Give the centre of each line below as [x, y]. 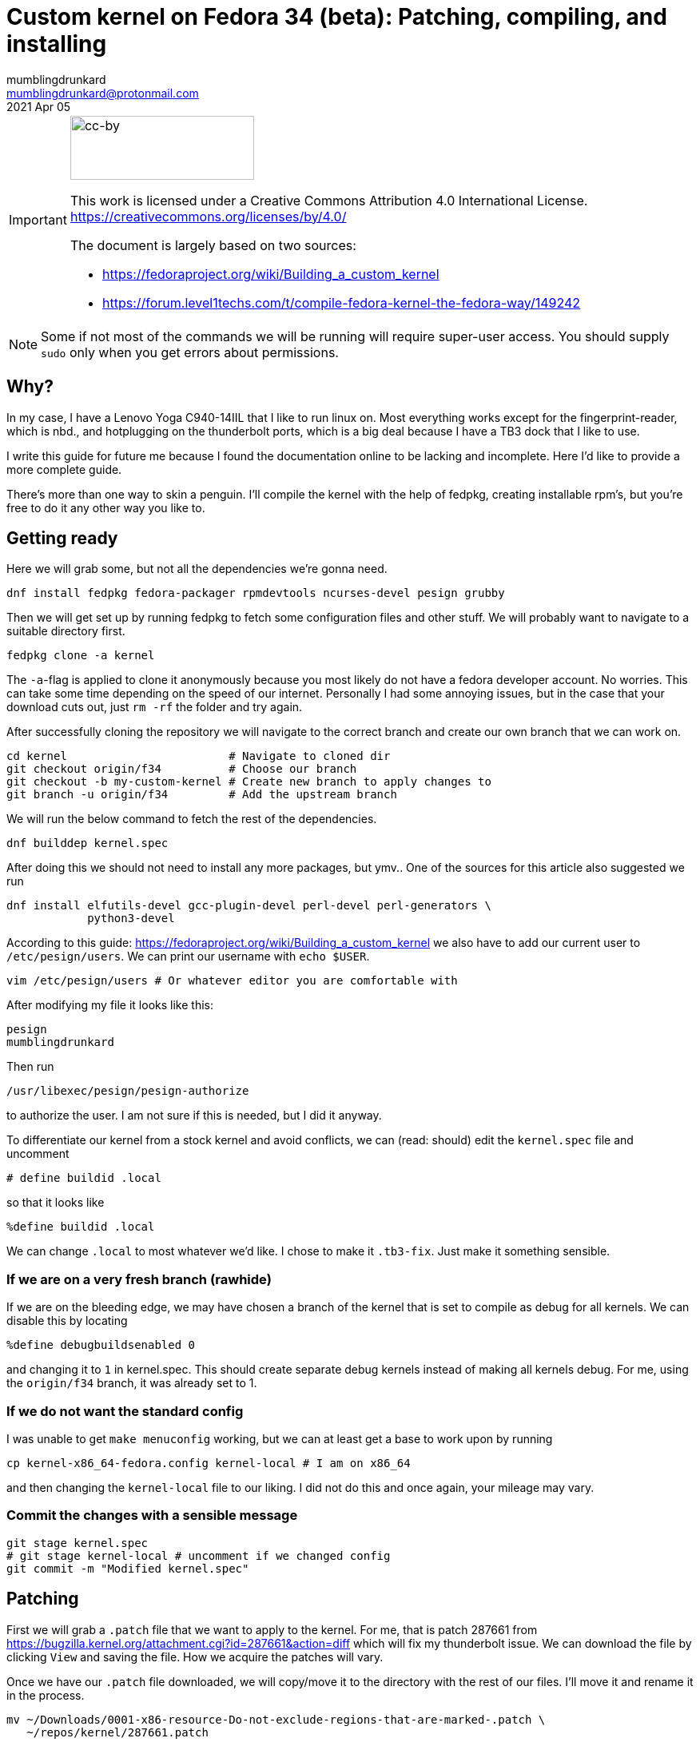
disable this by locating [67, 1321]
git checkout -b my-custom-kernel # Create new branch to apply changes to [249, 782]
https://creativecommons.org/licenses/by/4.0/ [208, 216]
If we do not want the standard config [125, 1411]
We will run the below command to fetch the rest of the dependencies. [192, 819]
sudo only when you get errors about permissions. [190, 352]
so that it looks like [56, 1203]
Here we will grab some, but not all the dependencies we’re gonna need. [197, 569]
